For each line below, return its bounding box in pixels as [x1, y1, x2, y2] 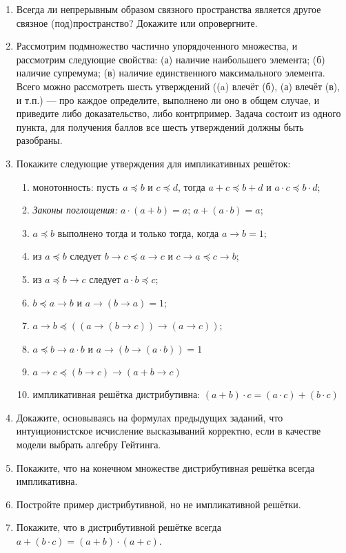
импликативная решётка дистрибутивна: [32, 387, 201, 401]
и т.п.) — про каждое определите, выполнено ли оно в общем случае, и [16, 92, 320, 107]
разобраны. [16, 133, 63, 147]
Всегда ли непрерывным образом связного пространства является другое [16, 2, 321, 16]
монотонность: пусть [32, 179, 120, 194]
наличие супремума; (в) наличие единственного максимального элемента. [16, 65, 325, 80]
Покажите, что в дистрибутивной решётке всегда [16, 520, 221, 534]
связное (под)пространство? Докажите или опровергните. [16, 15, 258, 30]
